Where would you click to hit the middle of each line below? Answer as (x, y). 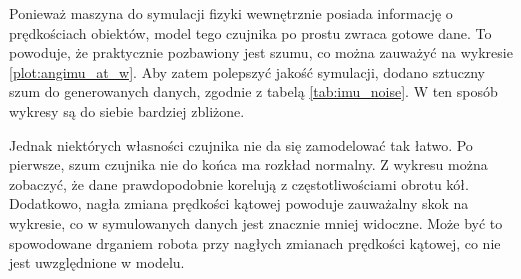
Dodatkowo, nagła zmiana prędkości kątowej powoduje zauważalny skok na (239, 203)
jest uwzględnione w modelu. (97, 262)
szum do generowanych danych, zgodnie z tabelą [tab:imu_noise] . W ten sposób (253, 91)
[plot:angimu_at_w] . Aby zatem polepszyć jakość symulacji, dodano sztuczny (247, 71)
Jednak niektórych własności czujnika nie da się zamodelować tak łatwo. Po (241, 144)
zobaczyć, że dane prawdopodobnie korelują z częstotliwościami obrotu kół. (239, 183)
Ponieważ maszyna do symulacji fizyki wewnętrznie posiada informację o (231, 13)
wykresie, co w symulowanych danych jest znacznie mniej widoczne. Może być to (256, 222)
